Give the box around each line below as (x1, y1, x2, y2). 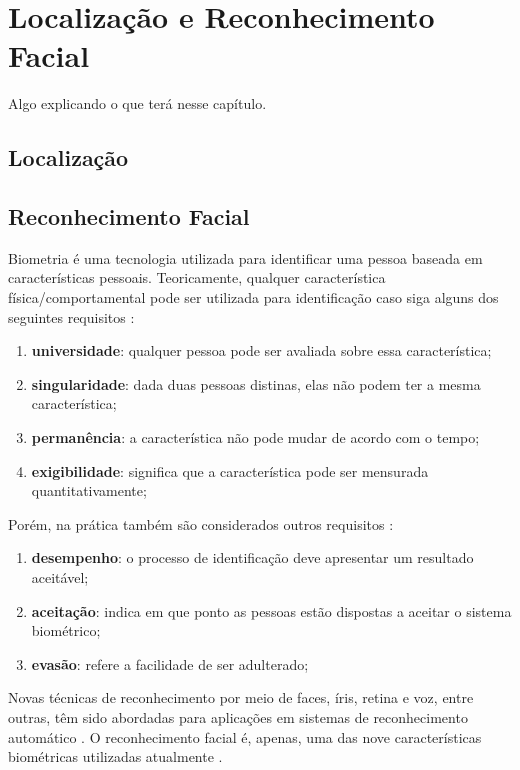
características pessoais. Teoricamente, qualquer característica (8, 267, 386, 288)
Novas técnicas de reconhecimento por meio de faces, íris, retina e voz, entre (8, 687, 474, 708)
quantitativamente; (31, 480, 147, 501)
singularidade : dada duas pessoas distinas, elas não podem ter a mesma (31, 373, 481, 394)
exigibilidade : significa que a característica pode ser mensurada (31, 460, 429, 481)
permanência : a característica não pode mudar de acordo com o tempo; (31, 427, 480, 448)
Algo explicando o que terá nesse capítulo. (8, 93, 267, 114)
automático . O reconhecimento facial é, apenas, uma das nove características (8, 726, 482, 747)
